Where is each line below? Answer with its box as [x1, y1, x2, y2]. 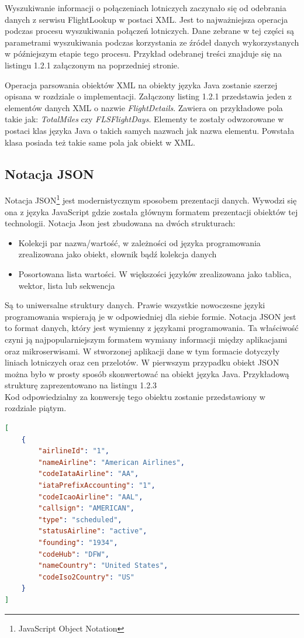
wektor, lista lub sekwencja [18, 279, 115, 291]
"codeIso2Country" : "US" [38, 573, 134, 581]
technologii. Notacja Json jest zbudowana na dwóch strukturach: [5, 217, 236, 229]
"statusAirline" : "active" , [38, 527, 147, 536]
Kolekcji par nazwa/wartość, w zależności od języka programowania [18, 236, 261, 249]
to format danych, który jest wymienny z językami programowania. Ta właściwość [5, 322, 299, 334]
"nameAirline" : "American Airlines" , [38, 458, 185, 467]
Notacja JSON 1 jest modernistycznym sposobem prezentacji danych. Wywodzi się [5, 192, 297, 206]
